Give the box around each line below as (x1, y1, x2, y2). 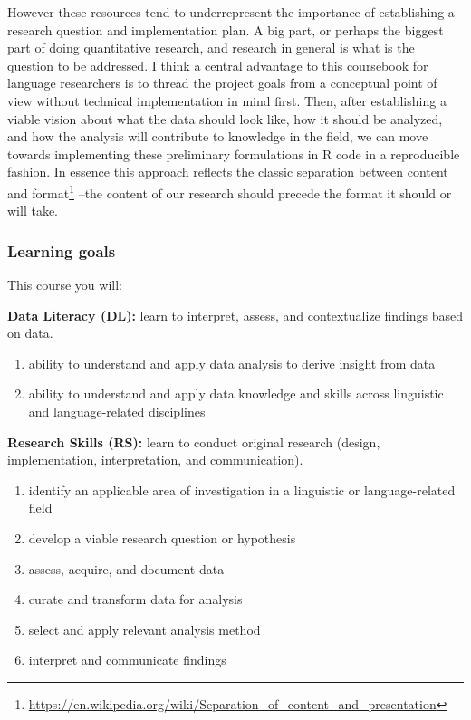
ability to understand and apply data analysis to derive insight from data (28, 353, 436, 372)
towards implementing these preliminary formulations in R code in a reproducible (7, 144, 460, 163)
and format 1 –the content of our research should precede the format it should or (7, 180, 452, 202)
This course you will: (7, 275, 122, 293)
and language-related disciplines (28, 401, 206, 420)
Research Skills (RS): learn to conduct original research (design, (7, 432, 380, 451)
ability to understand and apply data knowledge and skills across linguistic (28, 384, 444, 403)
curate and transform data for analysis (28, 590, 243, 609)
